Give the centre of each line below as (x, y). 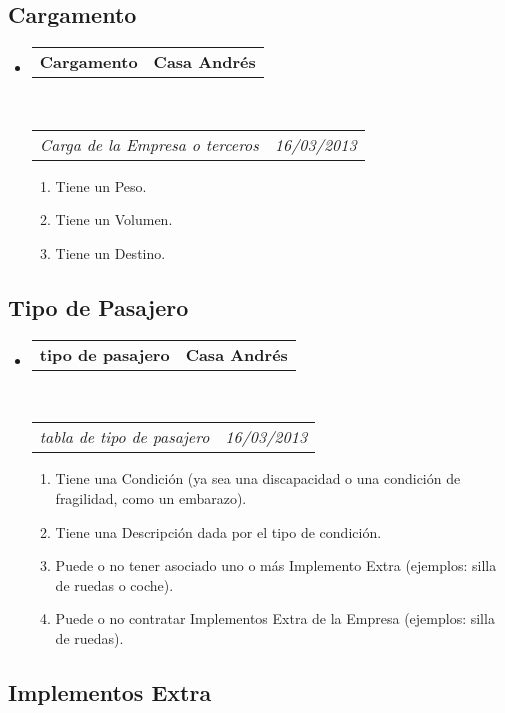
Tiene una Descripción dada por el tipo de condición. (218, 531)
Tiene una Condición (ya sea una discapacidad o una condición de (258, 478)
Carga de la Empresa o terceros (149, 144)
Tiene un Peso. (101, 185)
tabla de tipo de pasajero (124, 437)
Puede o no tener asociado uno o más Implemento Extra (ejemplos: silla (276, 565)
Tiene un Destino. (110, 252)
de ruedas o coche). (114, 584)
